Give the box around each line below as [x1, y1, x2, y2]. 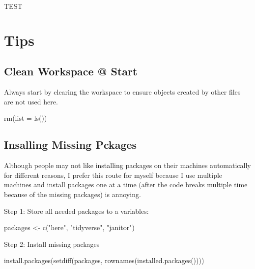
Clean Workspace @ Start [4, 64, 138, 79]
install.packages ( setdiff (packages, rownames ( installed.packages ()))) [4, 255, 204, 266]
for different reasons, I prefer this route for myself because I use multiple [4, 169, 223, 180]
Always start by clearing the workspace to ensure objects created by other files [4, 87, 241, 97]
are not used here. [4, 96, 58, 106]
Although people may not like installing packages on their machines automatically [4, 160, 251, 170]
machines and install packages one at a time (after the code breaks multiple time [4, 179, 248, 190]
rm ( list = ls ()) [4, 113, 47, 123]
